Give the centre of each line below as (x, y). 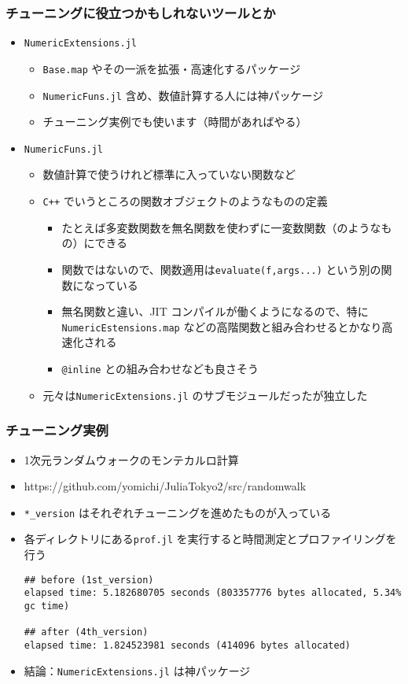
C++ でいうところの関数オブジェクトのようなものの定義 (185, 201)
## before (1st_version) (89, 580)
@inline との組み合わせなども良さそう (160, 368)
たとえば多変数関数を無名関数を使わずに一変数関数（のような (221, 227)
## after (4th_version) (86, 632)
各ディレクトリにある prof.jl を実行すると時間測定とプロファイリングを (210, 539)
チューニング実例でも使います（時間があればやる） (175, 122)
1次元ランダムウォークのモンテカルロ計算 (131, 459)
